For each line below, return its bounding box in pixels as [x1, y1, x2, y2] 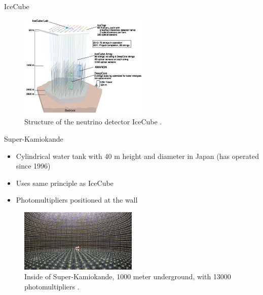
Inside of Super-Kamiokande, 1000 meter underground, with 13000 [24, 271, 231, 282]
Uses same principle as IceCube [16, 177, 114, 188]
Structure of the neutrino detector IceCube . [24, 116, 162, 127]
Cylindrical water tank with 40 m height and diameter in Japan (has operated [16, 150, 259, 161]
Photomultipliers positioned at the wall [16, 194, 138, 205]
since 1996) [16, 160, 51, 171]
